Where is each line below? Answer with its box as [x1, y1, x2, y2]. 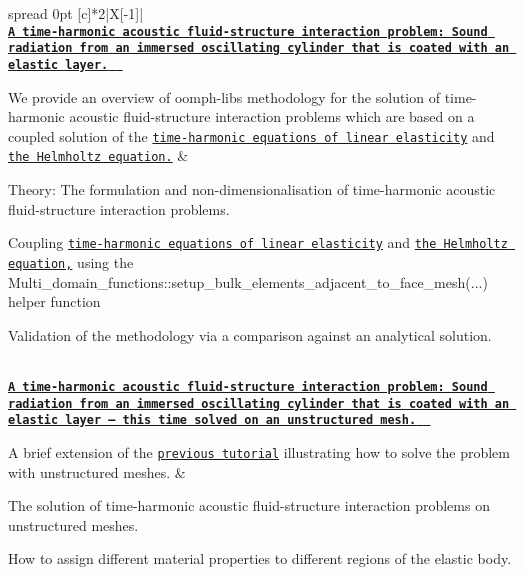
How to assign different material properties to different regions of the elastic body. [8, 548, 512, 569]
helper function [8, 291, 101, 312]
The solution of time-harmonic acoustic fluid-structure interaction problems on [8, 495, 490, 516]
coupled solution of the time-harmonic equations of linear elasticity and [8, 125, 495, 146]
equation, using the [8, 251, 134, 272]
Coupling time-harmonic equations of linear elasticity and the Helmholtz [8, 232, 508, 253]
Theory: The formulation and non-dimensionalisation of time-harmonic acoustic [8, 179, 496, 200]
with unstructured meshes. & [8, 461, 186, 482]
